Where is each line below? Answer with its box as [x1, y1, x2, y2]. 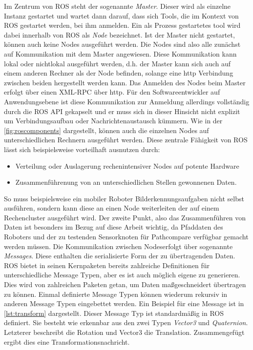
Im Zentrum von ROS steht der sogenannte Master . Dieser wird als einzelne [4, 1, 231, 11]
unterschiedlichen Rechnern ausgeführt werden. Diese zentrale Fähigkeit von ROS [4, 135, 248, 145]
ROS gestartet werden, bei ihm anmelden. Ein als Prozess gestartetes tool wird [4, 20, 241, 30]
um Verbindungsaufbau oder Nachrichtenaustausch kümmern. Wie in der [4, 116, 223, 126]
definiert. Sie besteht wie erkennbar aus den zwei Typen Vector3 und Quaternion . [4, 317, 248, 328]
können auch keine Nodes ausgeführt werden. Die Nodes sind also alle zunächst [4, 39, 241, 49]
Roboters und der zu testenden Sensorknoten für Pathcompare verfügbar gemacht [4, 232, 249, 242]
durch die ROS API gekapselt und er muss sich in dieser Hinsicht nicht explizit [4, 106, 240, 116]
